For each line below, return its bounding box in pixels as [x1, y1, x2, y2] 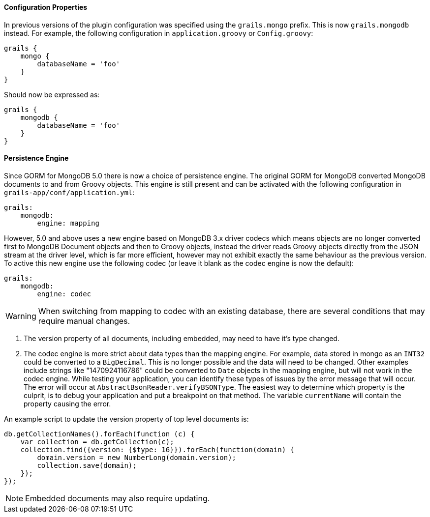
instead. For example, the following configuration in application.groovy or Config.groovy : [4, 29, 313, 37]
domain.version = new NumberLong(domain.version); [37, 453, 237, 461]
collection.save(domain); [37, 461, 137, 469]
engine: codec [37, 289, 92, 298]
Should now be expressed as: [4, 90, 100, 99]
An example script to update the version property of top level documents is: [4, 414, 249, 423]
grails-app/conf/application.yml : [4, 188, 135, 197]
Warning [5, 311, 36, 321]
